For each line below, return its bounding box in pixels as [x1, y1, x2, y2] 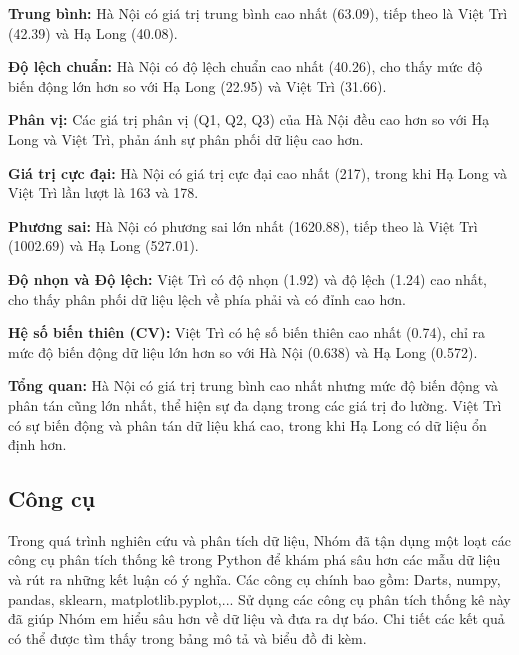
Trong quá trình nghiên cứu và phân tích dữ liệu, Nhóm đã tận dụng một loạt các [8, 529, 511, 550]
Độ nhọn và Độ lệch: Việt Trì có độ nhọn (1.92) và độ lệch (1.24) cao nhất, [8, 268, 488, 289]
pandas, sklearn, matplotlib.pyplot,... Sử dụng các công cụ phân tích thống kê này [8, 588, 511, 609]
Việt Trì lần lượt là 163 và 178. [8, 182, 199, 203]
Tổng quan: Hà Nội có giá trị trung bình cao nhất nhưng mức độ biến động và [8, 375, 499, 396]
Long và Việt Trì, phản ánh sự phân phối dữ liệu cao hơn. [8, 128, 364, 149]
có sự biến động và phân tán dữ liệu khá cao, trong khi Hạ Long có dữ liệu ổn [8, 414, 487, 435]
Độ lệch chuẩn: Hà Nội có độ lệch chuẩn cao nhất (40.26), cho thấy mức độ [8, 56, 483, 77]
